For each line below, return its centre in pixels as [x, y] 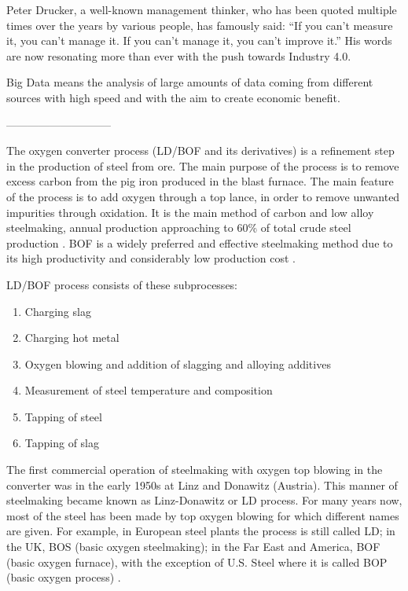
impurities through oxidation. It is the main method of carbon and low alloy [190, 212]
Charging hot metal [72, 338]
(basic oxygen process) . [64, 577]
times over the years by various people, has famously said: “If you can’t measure [200, 25]
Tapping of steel [63, 416]
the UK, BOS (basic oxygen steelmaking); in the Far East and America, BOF [193, 547]
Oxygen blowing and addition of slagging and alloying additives [178, 363]
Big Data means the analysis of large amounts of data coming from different [190, 82]
